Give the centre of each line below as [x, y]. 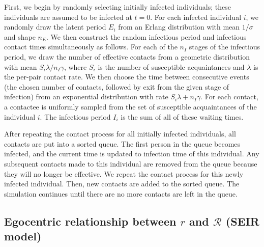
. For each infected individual [196, 17]
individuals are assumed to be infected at [68, 17]
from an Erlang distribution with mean [179, 27]
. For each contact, [229, 97]
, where [75, 66]
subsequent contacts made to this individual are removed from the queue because [131, 163]
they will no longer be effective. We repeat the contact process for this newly [124, 173]
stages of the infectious [225, 47]
